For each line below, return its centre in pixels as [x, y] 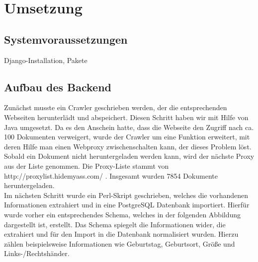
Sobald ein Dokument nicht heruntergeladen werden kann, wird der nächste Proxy [129, 156]
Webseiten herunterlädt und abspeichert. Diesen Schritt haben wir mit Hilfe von [126, 117]
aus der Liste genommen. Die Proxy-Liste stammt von [86, 165]
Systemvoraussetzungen [66, 39]
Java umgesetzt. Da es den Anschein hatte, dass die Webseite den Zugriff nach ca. [129, 127]
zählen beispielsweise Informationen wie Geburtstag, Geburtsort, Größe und [120, 243]
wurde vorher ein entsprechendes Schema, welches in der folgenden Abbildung [123, 214]
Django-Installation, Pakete [46, 60]
